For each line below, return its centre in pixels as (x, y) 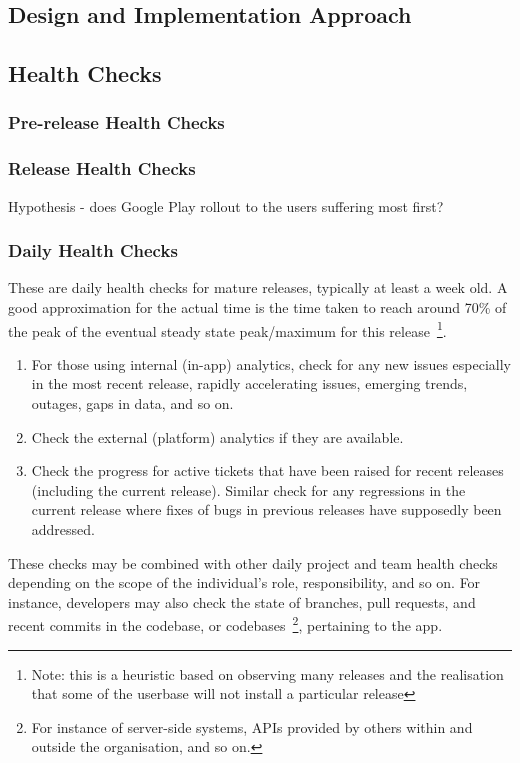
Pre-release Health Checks (116, 122)
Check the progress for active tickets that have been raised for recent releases (267, 470)
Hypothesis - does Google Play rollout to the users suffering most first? (226, 205)
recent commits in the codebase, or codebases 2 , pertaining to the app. (225, 624)
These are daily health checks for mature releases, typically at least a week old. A (258, 287)
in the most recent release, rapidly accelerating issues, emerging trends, (249, 383)
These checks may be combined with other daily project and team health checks (253, 562)
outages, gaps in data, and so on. (132, 403)
